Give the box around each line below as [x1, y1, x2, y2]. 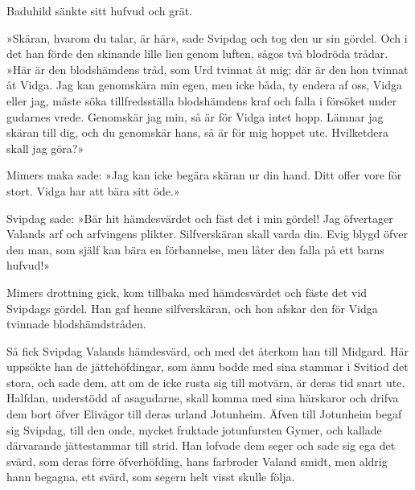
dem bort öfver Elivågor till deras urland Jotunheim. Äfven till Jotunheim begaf [6, 406, 402, 422]
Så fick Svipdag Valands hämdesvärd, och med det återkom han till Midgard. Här [6, 342, 409, 359]
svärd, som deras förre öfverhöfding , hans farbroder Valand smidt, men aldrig [6, 452, 388, 469]
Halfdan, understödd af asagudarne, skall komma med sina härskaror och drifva [6, 389, 399, 406]
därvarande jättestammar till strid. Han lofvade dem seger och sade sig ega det [6, 437, 396, 454]
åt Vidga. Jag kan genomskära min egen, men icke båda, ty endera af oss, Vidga [6, 76, 403, 93]
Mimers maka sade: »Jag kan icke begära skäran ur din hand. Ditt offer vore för [6, 167, 402, 183]
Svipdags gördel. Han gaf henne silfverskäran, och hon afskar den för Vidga [6, 299, 378, 316]
